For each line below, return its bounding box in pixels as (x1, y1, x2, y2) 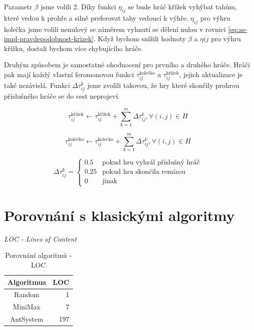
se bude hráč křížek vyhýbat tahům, (128, 1, 237, 11)
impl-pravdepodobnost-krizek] (4, 33, 94, 44)
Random (14, 289, 39, 300)
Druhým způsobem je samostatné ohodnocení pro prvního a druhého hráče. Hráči (4, 59, 250, 70)
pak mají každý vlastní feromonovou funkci (4, 69, 134, 79)
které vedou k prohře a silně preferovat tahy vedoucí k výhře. (4, 12, 189, 23)
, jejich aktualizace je (179, 69, 243, 79)
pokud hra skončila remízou (102, 168, 186, 176)
